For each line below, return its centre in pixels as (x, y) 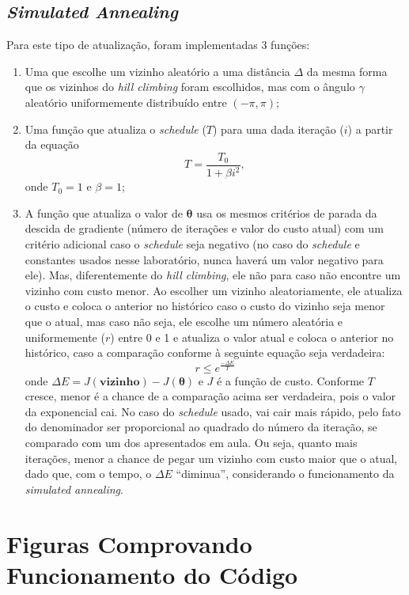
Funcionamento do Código (152, 574)
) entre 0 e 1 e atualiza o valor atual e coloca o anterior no (252, 337)
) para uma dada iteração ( (278, 129)
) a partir (370, 129)
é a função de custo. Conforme (291, 380)
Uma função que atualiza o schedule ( (116, 129)
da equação (52, 144)
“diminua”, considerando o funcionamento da (285, 474)
